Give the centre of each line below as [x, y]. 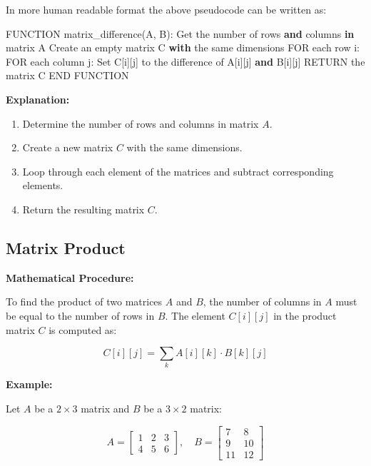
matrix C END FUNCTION [67, 75]
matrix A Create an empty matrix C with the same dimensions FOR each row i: [183, 47]
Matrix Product [66, 247]
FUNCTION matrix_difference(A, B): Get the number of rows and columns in [180, 33]
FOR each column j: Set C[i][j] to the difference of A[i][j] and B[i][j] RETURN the [185, 61]
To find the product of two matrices [84, 302]
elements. [43, 185]
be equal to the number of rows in [80, 315]
